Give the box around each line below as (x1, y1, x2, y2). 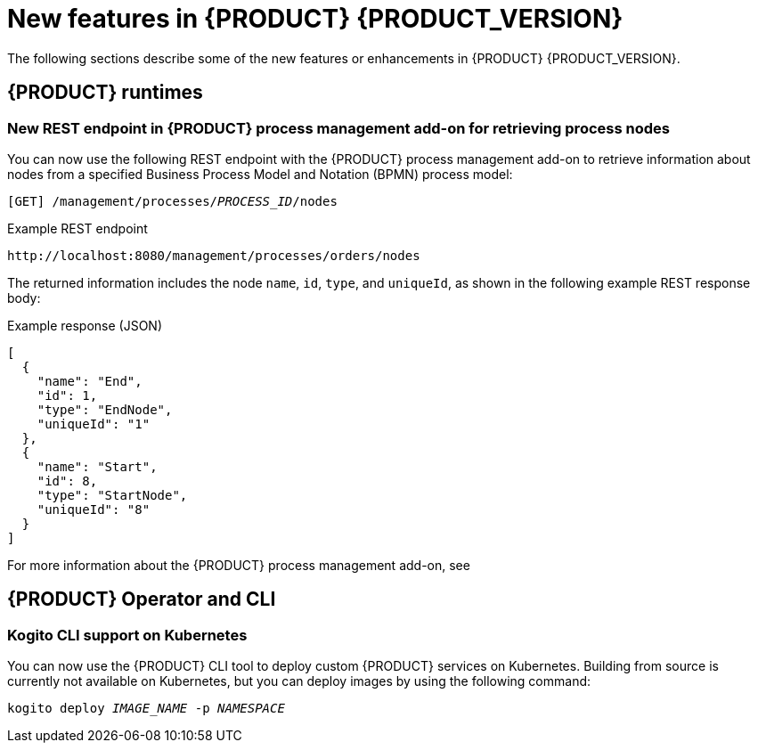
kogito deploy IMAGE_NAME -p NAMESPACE (7, 701, 285, 716)
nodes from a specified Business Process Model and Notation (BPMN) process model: (7, 166, 513, 182)
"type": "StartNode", (37, 487, 188, 502)
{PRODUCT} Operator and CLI (7, 588, 276, 611)
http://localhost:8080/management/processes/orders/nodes (7, 248, 420, 263)
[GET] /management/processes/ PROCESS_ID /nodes (7, 193, 338, 208)
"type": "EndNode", (37, 402, 173, 417)
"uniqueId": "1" (37, 416, 151, 431)
